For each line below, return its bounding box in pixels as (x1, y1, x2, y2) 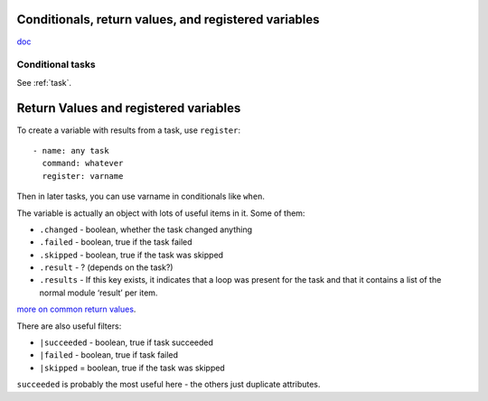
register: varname (42, 171, 124, 181)
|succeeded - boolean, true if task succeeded (39, 337, 214, 348)
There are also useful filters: (16, 321, 122, 331)
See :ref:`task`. (16, 77, 72, 88)
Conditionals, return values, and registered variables (16, 12, 320, 27)
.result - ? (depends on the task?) (39, 262, 174, 273)
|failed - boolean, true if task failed (39, 350, 179, 360)
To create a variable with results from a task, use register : (16, 125, 241, 135)
